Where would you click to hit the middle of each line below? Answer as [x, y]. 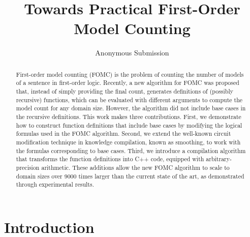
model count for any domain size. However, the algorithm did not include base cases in [131, 108]
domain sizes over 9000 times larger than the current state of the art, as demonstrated [130, 176]
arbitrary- [219, 159]
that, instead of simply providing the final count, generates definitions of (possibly [125, 91]
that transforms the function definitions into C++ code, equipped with [110, 159]
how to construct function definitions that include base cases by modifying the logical [129, 125]
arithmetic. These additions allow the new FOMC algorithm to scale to [135, 167]
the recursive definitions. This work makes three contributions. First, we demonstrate [129, 116]
